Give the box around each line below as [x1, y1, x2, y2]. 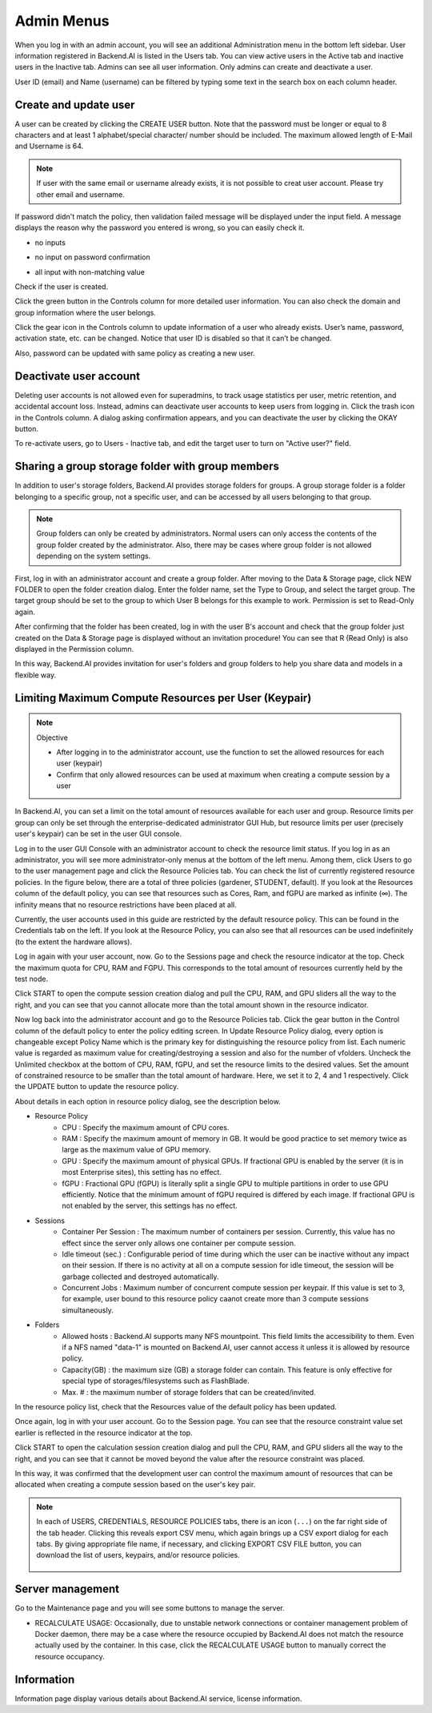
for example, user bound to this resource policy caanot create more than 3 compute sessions [62, 1294, 370, 1304]
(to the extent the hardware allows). [14, 937, 132, 947]
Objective [36, 733, 68, 742]
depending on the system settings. [36, 551, 151, 561]
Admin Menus [14, 12, 110, 30]
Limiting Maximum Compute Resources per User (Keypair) [14, 691, 312, 705]
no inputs [34, 237, 66, 247]
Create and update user [14, 98, 135, 111]
